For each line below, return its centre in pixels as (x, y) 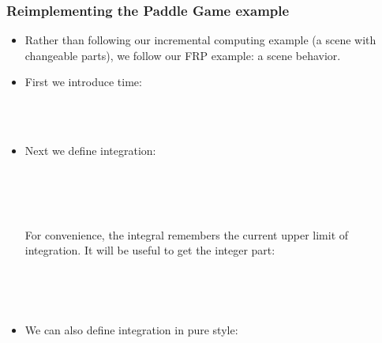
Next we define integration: (90, 151)
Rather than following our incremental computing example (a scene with (200, 40)
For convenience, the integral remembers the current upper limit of (187, 234)
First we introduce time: (83, 82)
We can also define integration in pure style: (131, 329)
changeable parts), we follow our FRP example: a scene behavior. (183, 55)
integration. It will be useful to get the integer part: (150, 250)
